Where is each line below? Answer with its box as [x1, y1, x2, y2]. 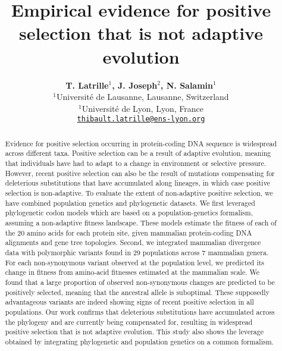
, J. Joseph [112, 79, 158, 91]
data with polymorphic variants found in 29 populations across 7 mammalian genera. [5, 247, 269, 257]
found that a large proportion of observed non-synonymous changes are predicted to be [5, 277, 275, 287]
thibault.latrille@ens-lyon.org [77, 115, 205, 124]
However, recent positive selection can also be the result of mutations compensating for [5, 168, 275, 178]
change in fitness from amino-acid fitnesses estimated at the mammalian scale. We [5, 267, 259, 277]
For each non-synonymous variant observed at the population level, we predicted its [5, 257, 265, 267]
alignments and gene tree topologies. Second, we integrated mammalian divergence [5, 237, 261, 247]
